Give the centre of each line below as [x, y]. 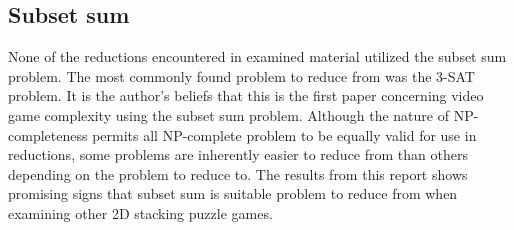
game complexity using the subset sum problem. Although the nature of [228, 114]
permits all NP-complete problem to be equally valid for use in [284, 134]
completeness [48, 134]
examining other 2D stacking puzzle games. [140, 212]
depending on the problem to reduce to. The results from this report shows [238, 173]
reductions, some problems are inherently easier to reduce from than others [238, 154]
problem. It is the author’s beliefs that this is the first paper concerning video [246, 95]
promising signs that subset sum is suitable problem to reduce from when [233, 193]
